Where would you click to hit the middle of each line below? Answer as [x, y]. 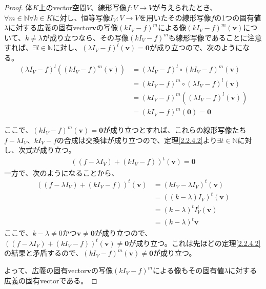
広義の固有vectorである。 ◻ [51, 280]
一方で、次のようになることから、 [62, 172]
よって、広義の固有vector [46, 270]
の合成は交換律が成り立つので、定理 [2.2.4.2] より [137, 140]
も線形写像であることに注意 [215, 37]
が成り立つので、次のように [196, 47]
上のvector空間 [63, 7]
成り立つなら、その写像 [89, 37]
